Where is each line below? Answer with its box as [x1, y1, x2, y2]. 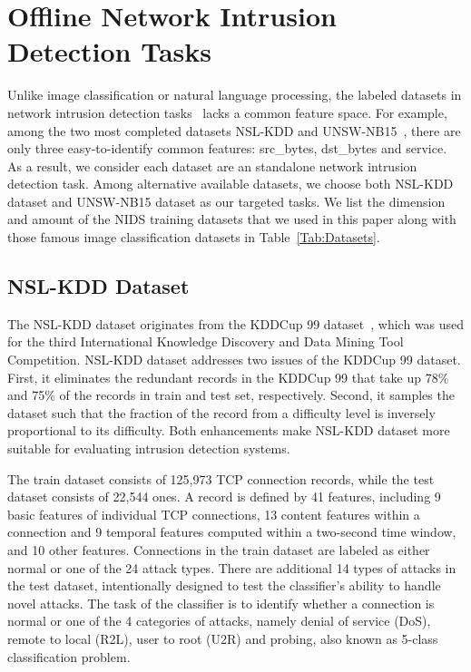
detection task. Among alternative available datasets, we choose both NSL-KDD [7, 174, 454, 193]
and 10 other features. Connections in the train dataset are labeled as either [7, 540, 430, 559]
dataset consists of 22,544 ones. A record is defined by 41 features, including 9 [7, 487, 441, 506]
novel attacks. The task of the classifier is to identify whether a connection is [7, 593, 435, 612]
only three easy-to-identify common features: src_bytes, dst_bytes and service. [7, 139, 447, 158]
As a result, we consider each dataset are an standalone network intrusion [7, 156, 417, 175]
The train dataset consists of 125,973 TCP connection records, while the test [7, 469, 435, 488]
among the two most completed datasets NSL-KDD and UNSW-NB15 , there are [7, 121, 461, 140]
